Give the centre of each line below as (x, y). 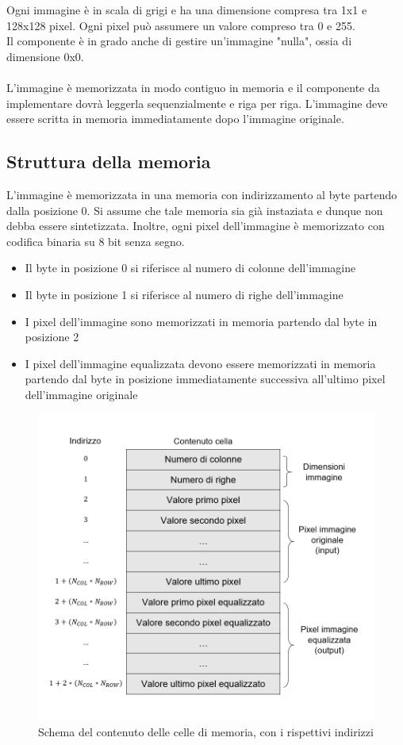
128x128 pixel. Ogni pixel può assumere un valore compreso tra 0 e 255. (181, 25)
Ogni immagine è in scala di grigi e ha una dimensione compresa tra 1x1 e (187, 10)
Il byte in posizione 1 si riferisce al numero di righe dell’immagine (184, 294)
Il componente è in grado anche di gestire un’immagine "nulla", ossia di (179, 41)
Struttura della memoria (109, 161)
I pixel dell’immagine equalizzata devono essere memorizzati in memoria (200, 363)
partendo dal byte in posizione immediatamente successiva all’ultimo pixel (205, 379)
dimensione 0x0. (45, 56)
